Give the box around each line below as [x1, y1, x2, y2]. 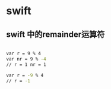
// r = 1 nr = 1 [6, 61, 46, 68]
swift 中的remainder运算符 [6, 29, 105, 39]
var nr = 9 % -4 [6, 56, 46, 62]
